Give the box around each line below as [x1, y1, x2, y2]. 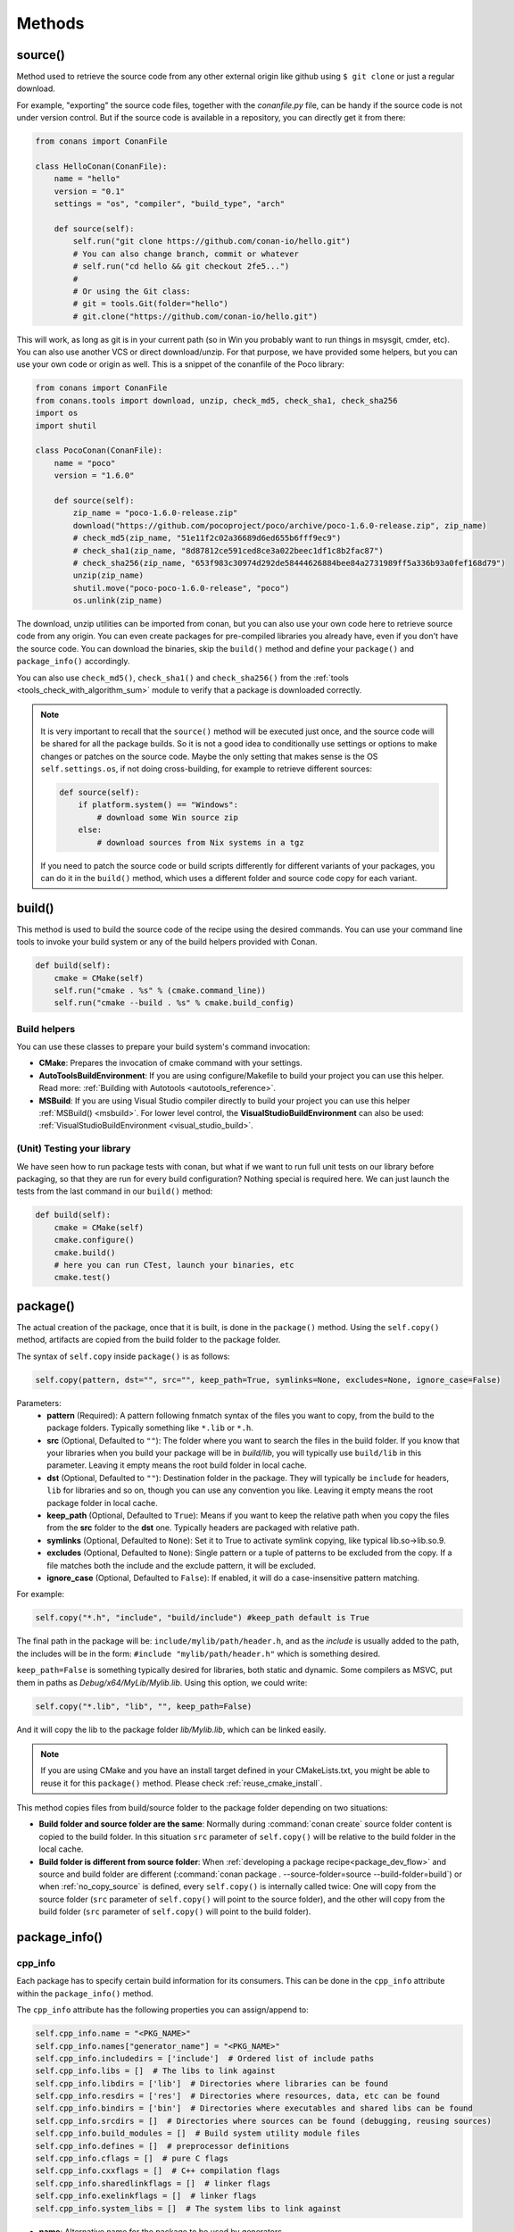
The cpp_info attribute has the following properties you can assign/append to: [16, 2004, 310, 2015]
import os [35, 408, 79, 419]
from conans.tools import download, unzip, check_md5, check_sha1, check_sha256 [35, 396, 398, 405]
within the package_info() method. [16, 1987, 153, 1999]
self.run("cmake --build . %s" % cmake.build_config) [54, 998, 294, 1008]
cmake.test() [54, 1272, 112, 1283]
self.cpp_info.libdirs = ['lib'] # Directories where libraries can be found [35, 2078, 388, 2088]
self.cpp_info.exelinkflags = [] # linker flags [35, 2191, 257, 2201]
